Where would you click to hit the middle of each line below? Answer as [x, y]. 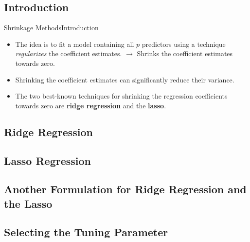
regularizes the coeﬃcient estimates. [69, 53]
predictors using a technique [184, 44]
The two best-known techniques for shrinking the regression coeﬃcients [121, 96]
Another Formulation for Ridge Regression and [125, 189]
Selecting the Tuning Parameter [86, 232]
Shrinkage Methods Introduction [51, 28]
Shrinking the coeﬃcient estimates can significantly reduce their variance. [125, 79]
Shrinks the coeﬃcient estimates [185, 53]
